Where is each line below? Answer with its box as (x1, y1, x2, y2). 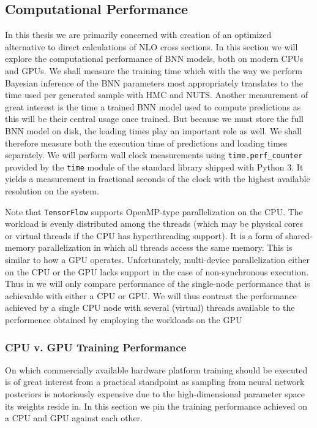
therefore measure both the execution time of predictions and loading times (5, 136, 288, 149)
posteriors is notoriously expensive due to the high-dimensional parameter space (5, 388, 305, 400)
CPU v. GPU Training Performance (5, 339, 187, 354)
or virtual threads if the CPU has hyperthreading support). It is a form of (5, 229, 283, 242)
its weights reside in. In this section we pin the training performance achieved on (5, 399, 308, 412)
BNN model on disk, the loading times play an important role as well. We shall (5, 124, 302, 137)
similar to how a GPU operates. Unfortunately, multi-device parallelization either (5, 253, 310, 266)
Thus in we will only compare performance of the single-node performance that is (5, 277, 310, 290)
